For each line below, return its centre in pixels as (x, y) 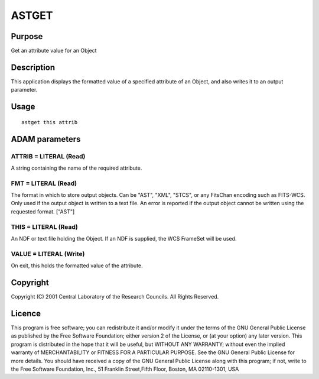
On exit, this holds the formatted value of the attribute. (77, 265)
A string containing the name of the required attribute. (77, 168)
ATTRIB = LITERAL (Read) (48, 156)
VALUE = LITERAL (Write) (48, 254)
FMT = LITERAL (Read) (44, 183)
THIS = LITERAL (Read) (44, 226)
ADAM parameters (46, 139)
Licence (26, 313)
